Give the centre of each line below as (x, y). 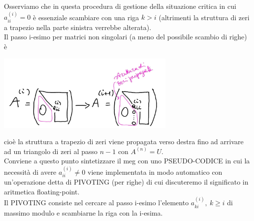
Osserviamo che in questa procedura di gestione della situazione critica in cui (120, 6)
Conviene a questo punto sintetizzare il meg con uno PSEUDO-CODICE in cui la (127, 161)
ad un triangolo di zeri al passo (51, 151)
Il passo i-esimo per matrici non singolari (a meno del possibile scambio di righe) (126, 37)
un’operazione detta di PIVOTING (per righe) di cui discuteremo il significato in (126, 182)
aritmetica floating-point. (42, 191)
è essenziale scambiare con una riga (86, 17)
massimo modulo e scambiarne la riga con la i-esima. (83, 212)
